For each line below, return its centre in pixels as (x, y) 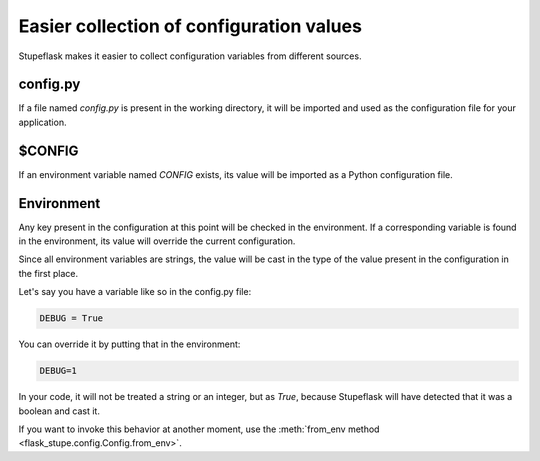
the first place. (48, 273)
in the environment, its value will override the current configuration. (157, 241)
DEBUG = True (71, 318)
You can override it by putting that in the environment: (129, 344)
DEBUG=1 (58, 371)
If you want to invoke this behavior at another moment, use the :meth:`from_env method (199, 429)
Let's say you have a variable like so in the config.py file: (135, 292)
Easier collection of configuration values (190, 26)
